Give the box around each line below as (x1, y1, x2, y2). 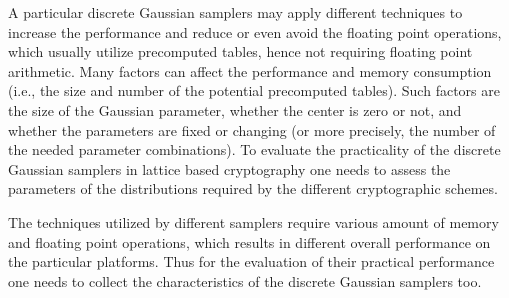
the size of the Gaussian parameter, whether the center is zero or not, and (8, 99, 462, 120)
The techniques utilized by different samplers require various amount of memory (8, 211, 499, 232)
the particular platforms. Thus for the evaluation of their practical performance (8, 251, 495, 272)
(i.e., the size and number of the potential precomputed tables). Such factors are (8, 80, 500, 101)
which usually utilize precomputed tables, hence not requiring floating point (8, 41, 473, 62)
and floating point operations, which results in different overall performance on (8, 231, 491, 252)
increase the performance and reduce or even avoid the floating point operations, (8, 21, 502, 42)
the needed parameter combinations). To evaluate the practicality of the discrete (8, 139, 501, 160)
